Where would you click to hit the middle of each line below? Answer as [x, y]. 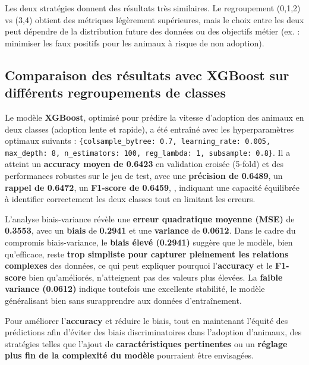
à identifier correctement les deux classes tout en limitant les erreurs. [130, 199]
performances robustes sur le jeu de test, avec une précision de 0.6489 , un [144, 176]
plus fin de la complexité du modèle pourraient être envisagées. [129, 355]
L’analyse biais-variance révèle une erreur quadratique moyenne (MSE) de [150, 218]
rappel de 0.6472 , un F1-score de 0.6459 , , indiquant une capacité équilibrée [152, 187]
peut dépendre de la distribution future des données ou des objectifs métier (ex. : [152, 31]
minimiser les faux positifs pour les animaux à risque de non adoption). [135, 43]
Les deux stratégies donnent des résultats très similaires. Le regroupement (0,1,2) [153, 8]
